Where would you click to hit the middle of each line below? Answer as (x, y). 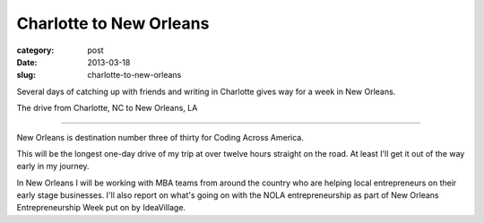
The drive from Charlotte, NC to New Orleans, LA (107, 108)
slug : (26, 75)
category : (35, 50)
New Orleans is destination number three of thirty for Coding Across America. (160, 137)
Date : (27, 62)
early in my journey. (53, 167)
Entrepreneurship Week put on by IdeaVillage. (101, 208)
